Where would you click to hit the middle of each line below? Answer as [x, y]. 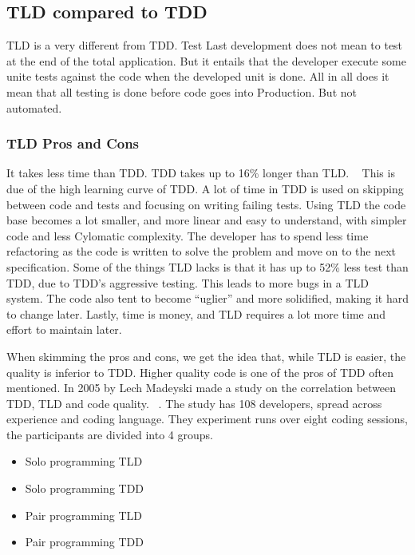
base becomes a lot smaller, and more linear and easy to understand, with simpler [207, 220]
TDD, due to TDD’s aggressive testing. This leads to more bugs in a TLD [188, 282]
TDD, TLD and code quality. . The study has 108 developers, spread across [194, 403]
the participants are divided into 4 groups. [110, 434]
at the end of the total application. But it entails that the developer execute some [206, 60]
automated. [34, 107]
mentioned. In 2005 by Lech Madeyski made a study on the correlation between [202, 388]
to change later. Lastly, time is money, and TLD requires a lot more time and [196, 313]
